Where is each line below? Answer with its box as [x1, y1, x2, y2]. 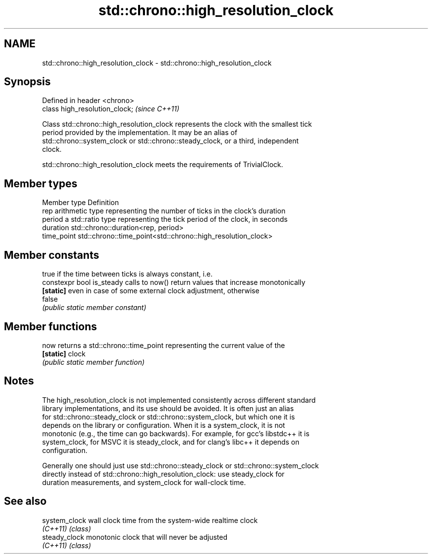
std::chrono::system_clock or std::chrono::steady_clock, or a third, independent [42, 137, 299, 145]
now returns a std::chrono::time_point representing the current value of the [42, 341, 285, 349]
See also [4, 495, 47, 508]
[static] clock [42, 349, 86, 358]
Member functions [4, 320, 97, 333]
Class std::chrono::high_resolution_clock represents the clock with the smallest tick [42, 120, 312, 129]
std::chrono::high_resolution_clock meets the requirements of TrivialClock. [42, 160, 283, 169]
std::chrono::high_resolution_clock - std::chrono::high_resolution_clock [42, 58, 272, 67]
